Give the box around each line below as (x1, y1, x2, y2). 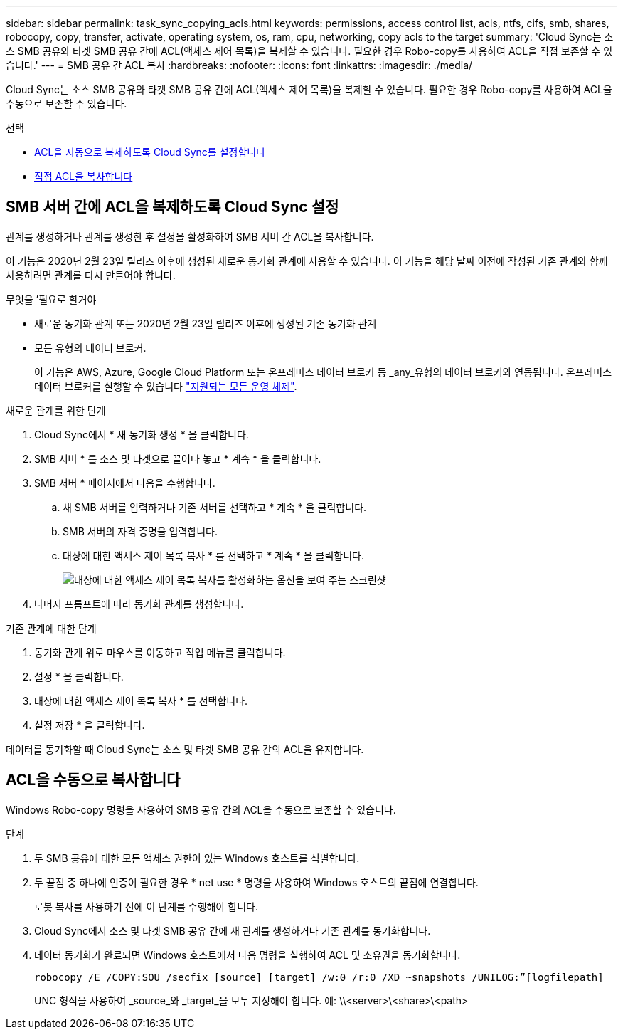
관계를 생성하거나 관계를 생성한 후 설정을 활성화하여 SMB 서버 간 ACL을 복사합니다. (6, 230, 374, 243)
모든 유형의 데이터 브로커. (34, 341, 147, 354)
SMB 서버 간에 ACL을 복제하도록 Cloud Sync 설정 (6, 198, 339, 216)
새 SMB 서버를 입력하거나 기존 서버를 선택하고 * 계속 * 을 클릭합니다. (63, 500, 367, 513)
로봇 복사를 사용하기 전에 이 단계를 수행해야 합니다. (34, 900, 258, 913)
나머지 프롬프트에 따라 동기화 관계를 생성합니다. (34, 597, 244, 610)
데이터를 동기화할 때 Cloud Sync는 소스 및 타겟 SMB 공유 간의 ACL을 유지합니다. (6, 742, 364, 755)
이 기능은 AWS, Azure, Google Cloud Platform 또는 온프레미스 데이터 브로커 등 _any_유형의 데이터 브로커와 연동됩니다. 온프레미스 (34, 365, 612, 378)
